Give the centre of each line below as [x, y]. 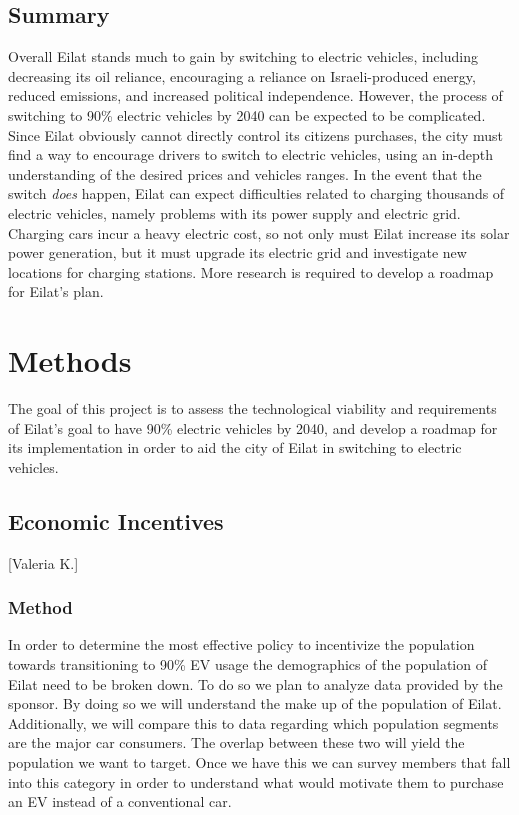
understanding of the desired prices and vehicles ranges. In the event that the [245, 173]
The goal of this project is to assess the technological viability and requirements [252, 408]
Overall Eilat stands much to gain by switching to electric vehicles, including [243, 56]
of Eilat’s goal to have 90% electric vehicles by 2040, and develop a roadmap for [253, 427]
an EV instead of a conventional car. [120, 801]
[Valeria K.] [43, 562]
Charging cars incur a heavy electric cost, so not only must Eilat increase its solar [259, 232]
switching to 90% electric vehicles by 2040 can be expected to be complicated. [247, 114]
